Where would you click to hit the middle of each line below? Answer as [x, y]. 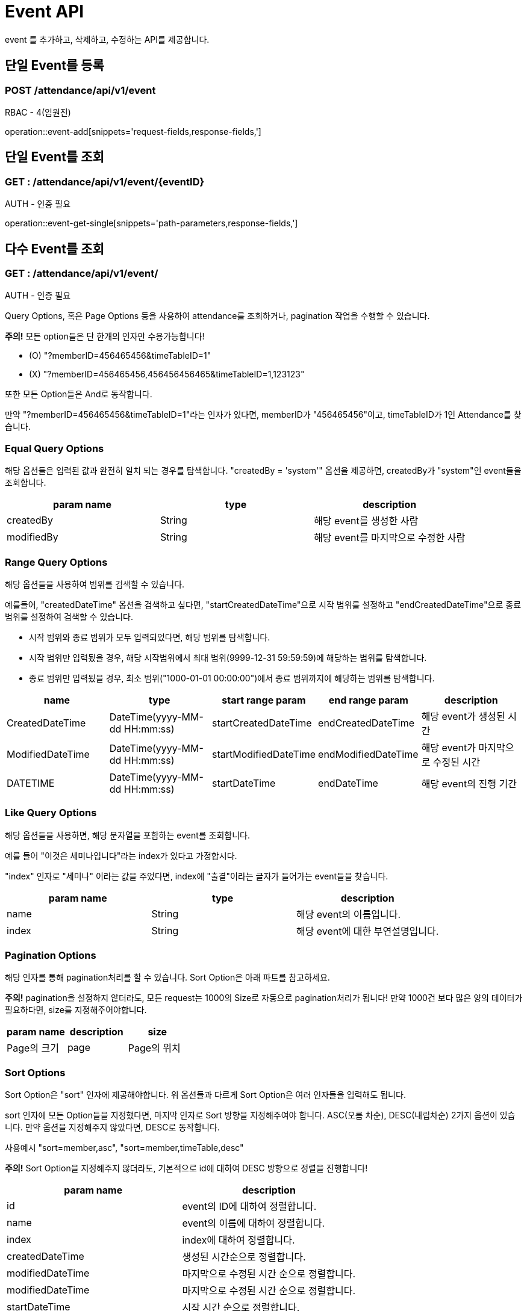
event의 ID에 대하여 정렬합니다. [249, 1207]
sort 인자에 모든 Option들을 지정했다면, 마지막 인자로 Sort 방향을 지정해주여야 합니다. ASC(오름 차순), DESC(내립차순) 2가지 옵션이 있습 [260, 1115]
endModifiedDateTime [368, 754]
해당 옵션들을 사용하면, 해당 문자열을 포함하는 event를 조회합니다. [128, 835]
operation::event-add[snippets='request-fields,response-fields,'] [133, 131]
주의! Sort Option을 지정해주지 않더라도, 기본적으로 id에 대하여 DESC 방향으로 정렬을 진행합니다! [186, 1168]
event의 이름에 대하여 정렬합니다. [254, 1223]
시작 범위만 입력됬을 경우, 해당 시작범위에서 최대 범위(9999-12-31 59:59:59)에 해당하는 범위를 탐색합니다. [228, 657]
